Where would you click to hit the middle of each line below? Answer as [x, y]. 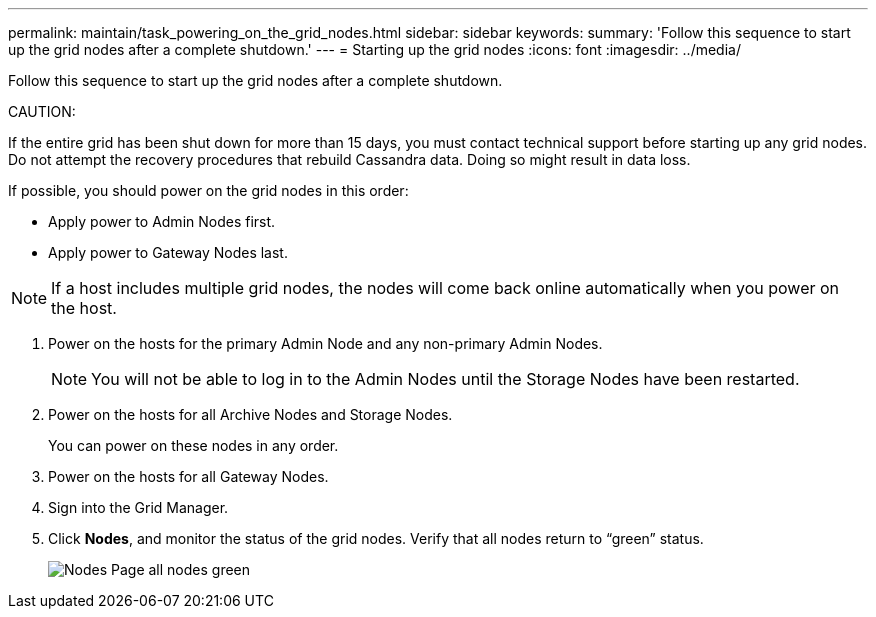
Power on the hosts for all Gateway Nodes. [188, 476]
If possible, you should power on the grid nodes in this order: [208, 190]
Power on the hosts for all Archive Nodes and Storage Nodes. [250, 414]
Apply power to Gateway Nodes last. [168, 252]
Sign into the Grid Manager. [138, 507]
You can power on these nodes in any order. [193, 445]
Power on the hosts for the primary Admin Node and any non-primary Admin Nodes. [325, 343]
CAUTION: [42, 111]
